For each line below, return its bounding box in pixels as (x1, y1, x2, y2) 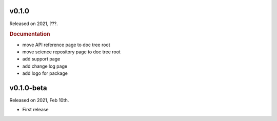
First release (22, 107, 49, 113)
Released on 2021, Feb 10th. (9, 97, 69, 104)
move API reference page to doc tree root (22, 42, 110, 48)
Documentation (9, 31, 50, 38)
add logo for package (22, 70, 68, 76)
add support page (22, 56, 61, 62)
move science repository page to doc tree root (22, 49, 121, 55)
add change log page (22, 63, 68, 69)
